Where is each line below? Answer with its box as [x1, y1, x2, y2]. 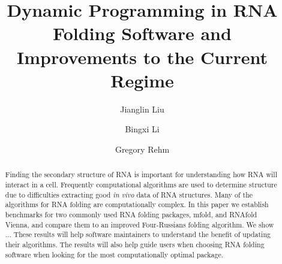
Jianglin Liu [120, 102, 164, 115]
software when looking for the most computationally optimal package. [5, 249, 223, 259]
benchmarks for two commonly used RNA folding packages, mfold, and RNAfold [5, 209, 257, 219]
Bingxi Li [125, 123, 160, 135]
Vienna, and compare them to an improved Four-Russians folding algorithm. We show [5, 219, 274, 229]
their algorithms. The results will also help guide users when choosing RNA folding [5, 239, 265, 249]
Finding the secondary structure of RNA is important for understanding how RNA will [5, 169, 277, 180]
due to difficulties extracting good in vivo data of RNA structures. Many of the [5, 189, 253, 199]
